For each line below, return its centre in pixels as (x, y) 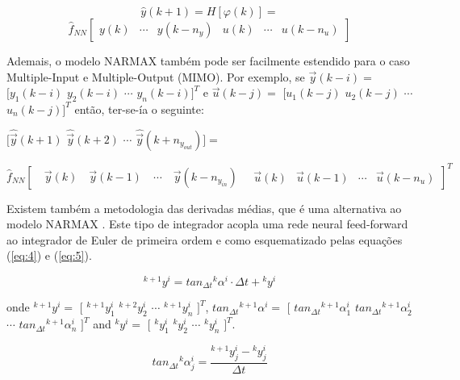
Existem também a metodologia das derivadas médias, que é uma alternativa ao (204, 208)
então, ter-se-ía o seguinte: (139, 109)
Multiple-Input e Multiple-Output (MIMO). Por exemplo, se (156, 76)
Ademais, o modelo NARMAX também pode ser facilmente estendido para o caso (208, 61)
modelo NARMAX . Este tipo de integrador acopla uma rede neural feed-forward (207, 224)
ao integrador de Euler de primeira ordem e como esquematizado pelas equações (205, 239)
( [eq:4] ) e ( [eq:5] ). (49, 255)
